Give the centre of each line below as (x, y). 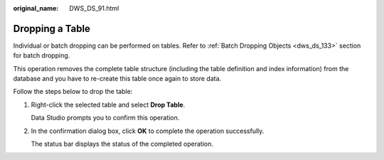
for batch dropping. (42, 55)
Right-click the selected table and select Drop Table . (108, 105)
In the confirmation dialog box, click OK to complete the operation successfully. (148, 131)
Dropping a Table (52, 28)
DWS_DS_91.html (94, 8)
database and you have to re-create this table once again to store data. (117, 79)
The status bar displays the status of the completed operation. (122, 144)
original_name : (36, 8)
